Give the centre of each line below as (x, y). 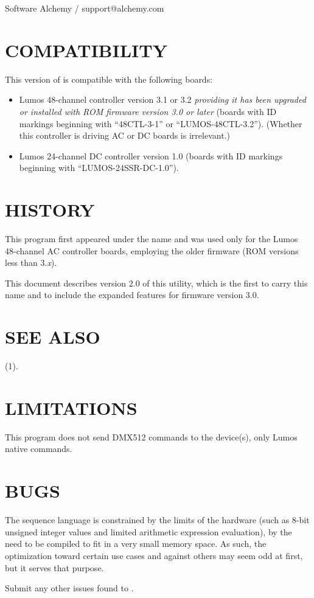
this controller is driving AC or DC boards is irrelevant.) (124, 135)
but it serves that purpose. (54, 567)
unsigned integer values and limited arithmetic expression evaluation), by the (148, 531)
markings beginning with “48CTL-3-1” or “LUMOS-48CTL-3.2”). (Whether (161, 123)
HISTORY (50, 210)
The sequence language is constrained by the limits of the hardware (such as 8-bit (157, 520)
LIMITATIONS (71, 407)
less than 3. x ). (31, 262)
